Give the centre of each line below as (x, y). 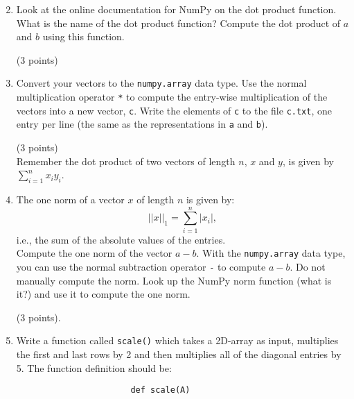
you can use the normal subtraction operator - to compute (141, 266)
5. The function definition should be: (94, 367)
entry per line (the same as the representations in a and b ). (142, 124)
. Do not (308, 266)
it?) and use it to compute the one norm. (103, 294)
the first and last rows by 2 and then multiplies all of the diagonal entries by (179, 354)
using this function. (83, 36)
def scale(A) (160, 390)
